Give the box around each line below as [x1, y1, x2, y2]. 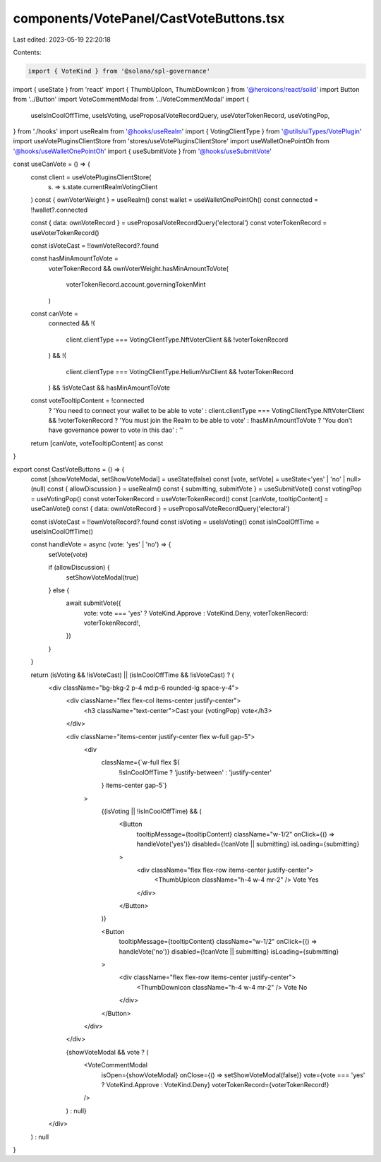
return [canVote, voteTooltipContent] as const [30, 438, 164, 448]
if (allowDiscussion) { [48, 563, 110, 572]
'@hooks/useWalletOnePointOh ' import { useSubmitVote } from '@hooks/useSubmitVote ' [13, 147, 272, 155]
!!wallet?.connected [30, 205, 88, 214]
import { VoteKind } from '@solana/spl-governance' [28, 67, 211, 75]
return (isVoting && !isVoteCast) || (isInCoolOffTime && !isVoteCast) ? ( [30, 671, 234, 679]
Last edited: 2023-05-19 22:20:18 [13, 35, 111, 44]
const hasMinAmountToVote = [30, 254, 119, 263]
